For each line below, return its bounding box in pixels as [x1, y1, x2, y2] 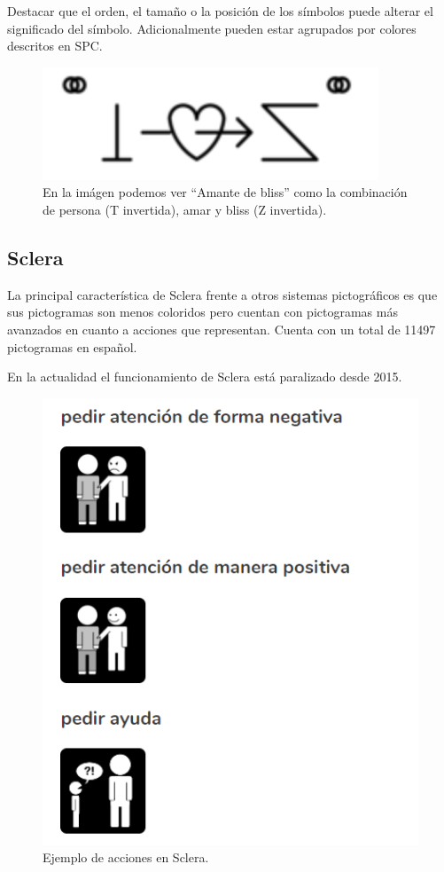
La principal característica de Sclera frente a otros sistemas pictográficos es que [7, 285, 438, 303]
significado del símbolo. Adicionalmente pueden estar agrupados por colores [7, 19, 417, 37]
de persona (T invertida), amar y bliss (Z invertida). [43, 200, 327, 218]
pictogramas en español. [7, 337, 137, 356]
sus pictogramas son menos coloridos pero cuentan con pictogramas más [7, 302, 398, 321]
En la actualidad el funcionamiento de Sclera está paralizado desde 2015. [7, 367, 402, 386]
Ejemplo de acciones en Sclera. [43, 848, 209, 867]
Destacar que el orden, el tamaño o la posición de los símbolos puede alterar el [7, 2, 433, 20]
